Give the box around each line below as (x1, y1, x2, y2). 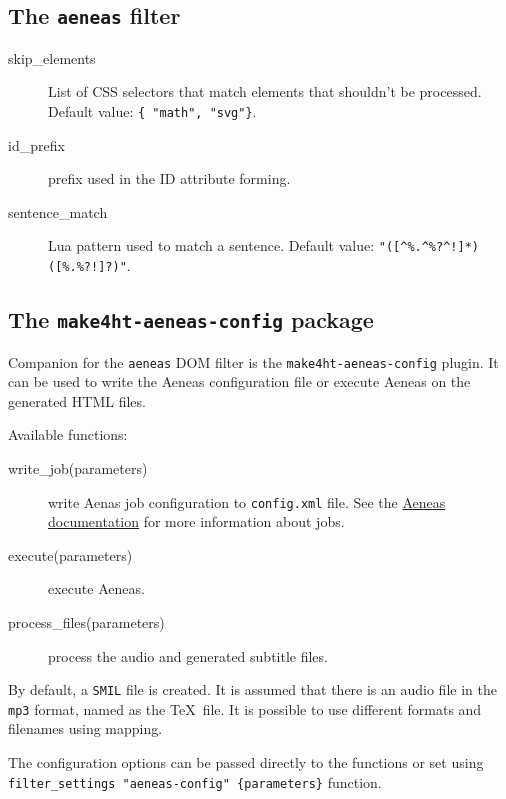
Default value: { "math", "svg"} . (48, 100, 257, 121)
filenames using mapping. (8, 718, 163, 739)
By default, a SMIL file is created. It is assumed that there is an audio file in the (8, 679, 497, 700)
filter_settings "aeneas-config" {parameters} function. (8, 771, 382, 792)
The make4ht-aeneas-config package (8, 304, 374, 335)
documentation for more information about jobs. (48, 511, 345, 532)
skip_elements (8, 47, 96, 68)
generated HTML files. (8, 390, 146, 411)
